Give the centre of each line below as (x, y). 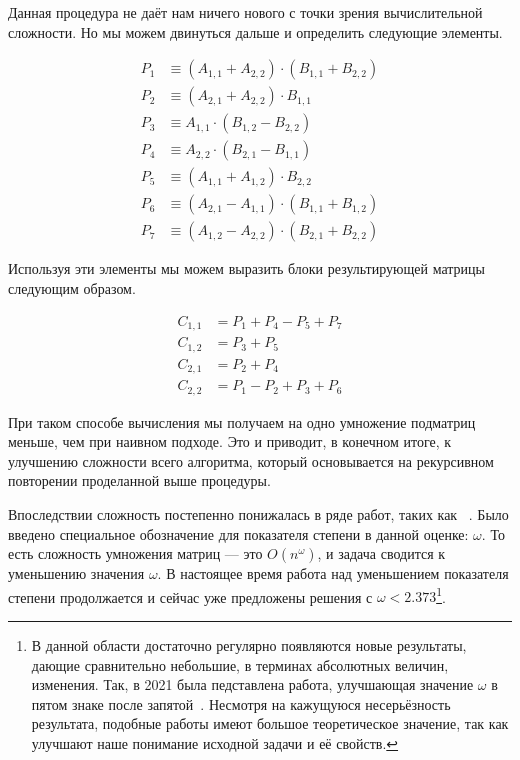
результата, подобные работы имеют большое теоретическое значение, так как (270, 723)
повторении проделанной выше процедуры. (139, 480)
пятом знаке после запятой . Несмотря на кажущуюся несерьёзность (241, 703)
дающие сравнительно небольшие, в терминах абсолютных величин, (240, 664)
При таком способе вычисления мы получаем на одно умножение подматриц (242, 421)
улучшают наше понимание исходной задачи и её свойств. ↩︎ (215, 742)
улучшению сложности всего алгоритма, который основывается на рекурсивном (251, 460)
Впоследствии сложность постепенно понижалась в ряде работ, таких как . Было (258, 513)
